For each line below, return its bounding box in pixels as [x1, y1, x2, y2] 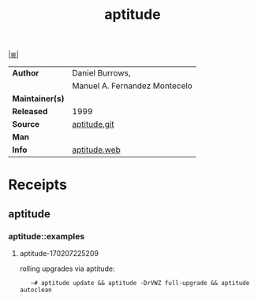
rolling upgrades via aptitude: [19, 264, 115, 273]
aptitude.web [72, 144, 121, 155]
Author [12, 68, 39, 79]
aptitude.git [72, 119, 114, 130]
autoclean [19, 286, 53, 294]
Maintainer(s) [12, 93, 65, 104]
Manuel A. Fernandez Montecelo [72, 80, 193, 91]
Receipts [8, 176, 67, 194]
